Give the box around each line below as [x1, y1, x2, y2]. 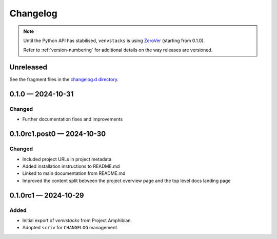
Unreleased [9, 63, 48, 72]
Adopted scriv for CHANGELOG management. [22, 225, 118, 231]
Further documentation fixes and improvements [22, 116, 123, 123]
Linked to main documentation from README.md [22, 170, 126, 176]
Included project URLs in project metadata [22, 156, 112, 162]
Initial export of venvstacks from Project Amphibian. [22, 217, 132, 223]
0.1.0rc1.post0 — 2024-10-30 [9, 130, 106, 138]
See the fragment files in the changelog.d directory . [9, 76, 119, 83]
